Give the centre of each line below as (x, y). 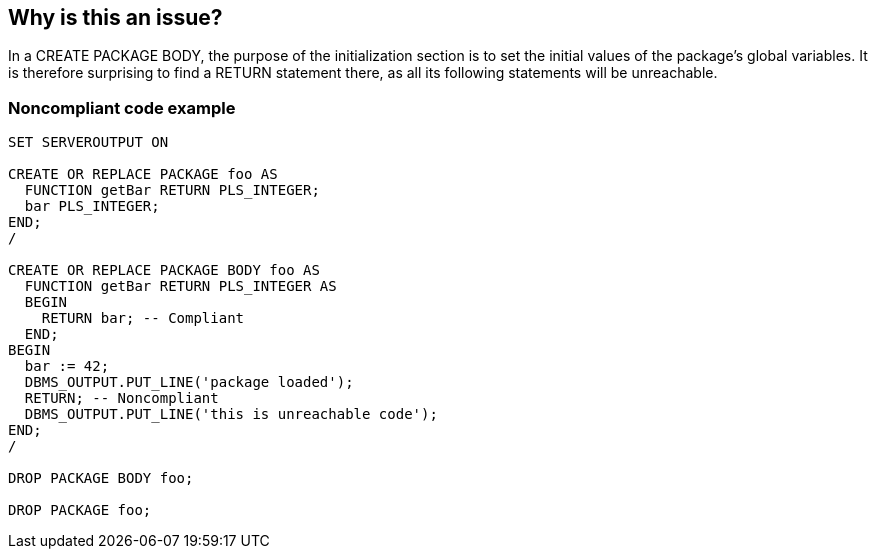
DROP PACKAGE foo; (80, 510)
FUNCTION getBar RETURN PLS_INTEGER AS (180, 286)
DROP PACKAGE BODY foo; (101, 478)
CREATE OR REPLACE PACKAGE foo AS (143, 174)
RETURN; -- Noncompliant (121, 398)
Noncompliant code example (122, 107)
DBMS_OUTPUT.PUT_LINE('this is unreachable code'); (231, 414)
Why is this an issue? (115, 17)
